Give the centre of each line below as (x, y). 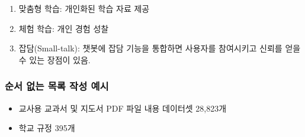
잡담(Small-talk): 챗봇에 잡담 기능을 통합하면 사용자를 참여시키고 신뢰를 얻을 (160, 48)
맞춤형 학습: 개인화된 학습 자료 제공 (84, 8)
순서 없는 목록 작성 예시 (57, 86)
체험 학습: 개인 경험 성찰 (64, 28)
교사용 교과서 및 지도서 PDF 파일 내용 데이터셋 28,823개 (123, 108)
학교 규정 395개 (47, 128)
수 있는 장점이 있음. (54, 59)
